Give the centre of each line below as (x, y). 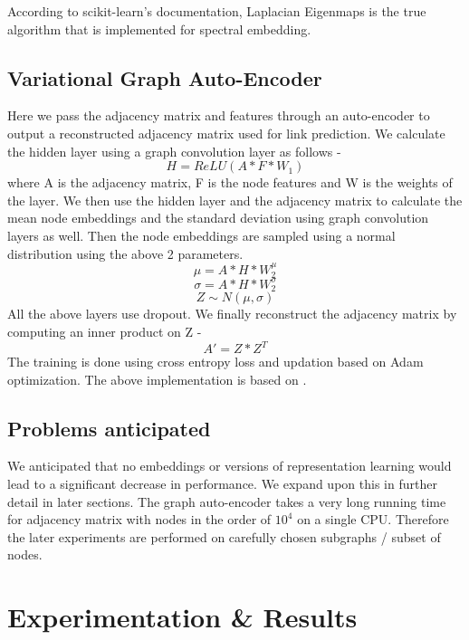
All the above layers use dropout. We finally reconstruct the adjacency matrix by (232, 314)
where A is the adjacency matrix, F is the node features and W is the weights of (230, 182)
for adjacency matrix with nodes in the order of (139, 519)
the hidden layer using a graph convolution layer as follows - (174, 151)
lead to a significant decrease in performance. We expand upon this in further (222, 483)
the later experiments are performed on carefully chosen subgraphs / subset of (224, 536)
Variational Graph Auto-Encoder (165, 77)
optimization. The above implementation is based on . (157, 379)
